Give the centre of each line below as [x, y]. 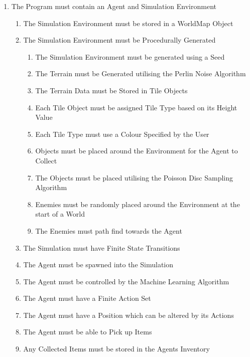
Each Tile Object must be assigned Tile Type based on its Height [136, 107]
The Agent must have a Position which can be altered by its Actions [129, 315]
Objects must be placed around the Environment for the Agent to [137, 151]
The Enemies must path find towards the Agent [109, 230]
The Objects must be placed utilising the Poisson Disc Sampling [134, 177]
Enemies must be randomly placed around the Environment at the [138, 204]
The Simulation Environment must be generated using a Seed [130, 56]
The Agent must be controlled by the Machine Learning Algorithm [126, 281]
